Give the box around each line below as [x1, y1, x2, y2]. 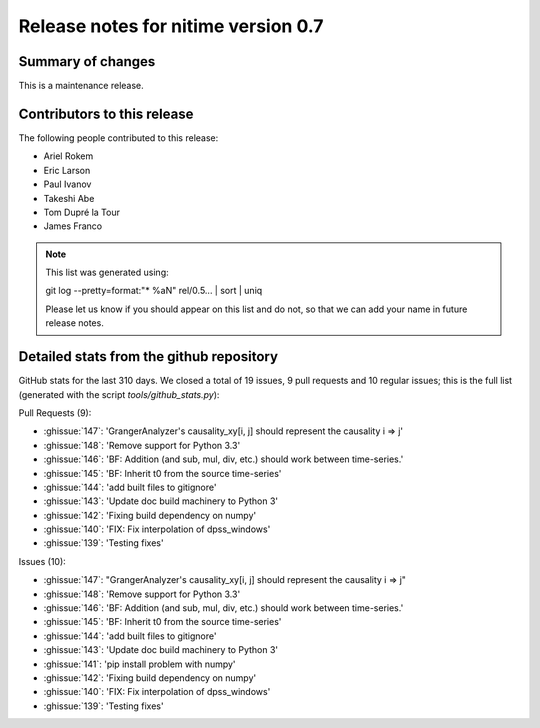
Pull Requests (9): [18, 406, 92, 419]
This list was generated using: [45, 266, 169, 279]
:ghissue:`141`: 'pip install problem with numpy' [43, 658, 236, 670]
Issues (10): [18, 555, 67, 567]
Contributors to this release [18, 105, 194, 122]
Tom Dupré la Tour [43, 206, 120, 218]
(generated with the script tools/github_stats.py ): [18, 388, 220, 400]
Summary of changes [18, 53, 156, 70]
